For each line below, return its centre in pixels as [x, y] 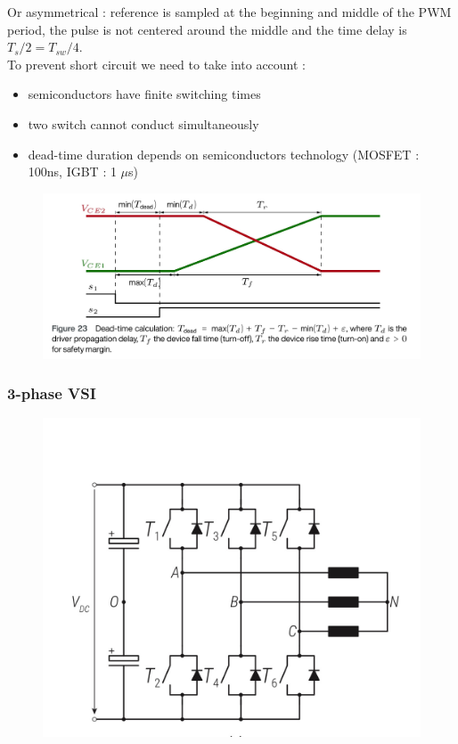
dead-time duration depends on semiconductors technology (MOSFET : [224, 154]
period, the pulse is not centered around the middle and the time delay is [207, 29]
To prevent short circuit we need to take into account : [156, 64]
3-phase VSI [52, 393]
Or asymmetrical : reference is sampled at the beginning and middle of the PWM [229, 12]
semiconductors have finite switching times [144, 94]
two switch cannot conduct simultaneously [143, 123]
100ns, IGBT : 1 [72, 172]
